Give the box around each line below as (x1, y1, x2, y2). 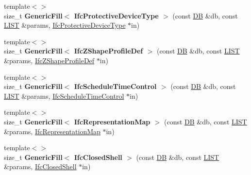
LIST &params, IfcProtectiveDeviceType (4, 20, 126, 30)
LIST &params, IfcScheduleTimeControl (4, 90, 124, 101)
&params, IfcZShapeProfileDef (4, 55, 95, 65)
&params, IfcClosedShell (4, 161, 77, 172)
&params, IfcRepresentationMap (4, 126, 100, 136)
